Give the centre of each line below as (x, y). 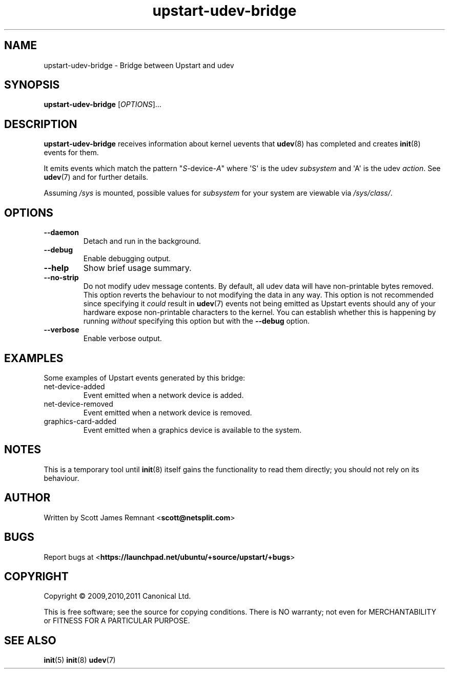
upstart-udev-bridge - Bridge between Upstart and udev (139, 65)
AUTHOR (27, 498)
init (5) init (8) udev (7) (80, 660)
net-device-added (74, 386)
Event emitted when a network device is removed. (168, 412)
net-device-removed (78, 404)
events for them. (71, 153)
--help (56, 268)
